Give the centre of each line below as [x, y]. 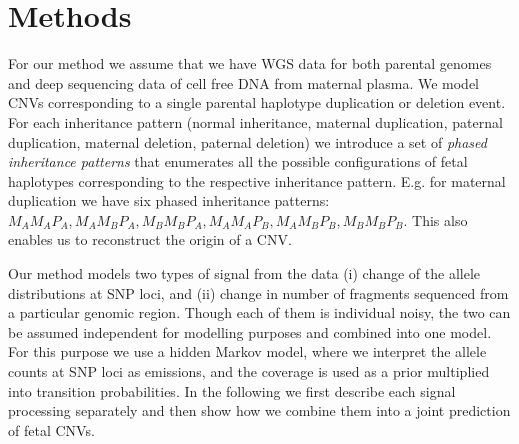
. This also [435, 219]
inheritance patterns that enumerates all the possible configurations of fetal [238, 161]
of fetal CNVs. [51, 429]
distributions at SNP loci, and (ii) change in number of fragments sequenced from [258, 292]
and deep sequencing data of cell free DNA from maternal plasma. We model [244, 82]
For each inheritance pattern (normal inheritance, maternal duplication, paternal [255, 121]
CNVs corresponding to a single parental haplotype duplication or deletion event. [257, 102]
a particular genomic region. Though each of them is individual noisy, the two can [259, 312]
